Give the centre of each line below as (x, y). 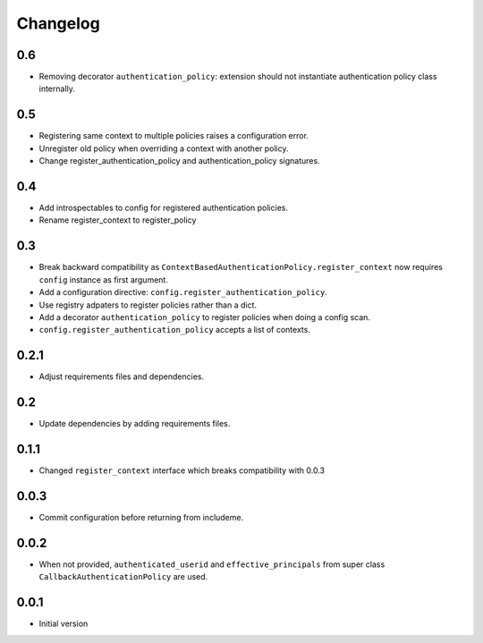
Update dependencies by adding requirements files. (135, 424)
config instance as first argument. (104, 279)
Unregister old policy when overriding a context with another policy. (164, 148)
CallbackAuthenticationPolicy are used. (123, 577)
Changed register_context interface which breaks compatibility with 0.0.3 (182, 470)
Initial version (64, 624)
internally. (57, 89)
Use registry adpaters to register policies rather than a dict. (148, 305)
